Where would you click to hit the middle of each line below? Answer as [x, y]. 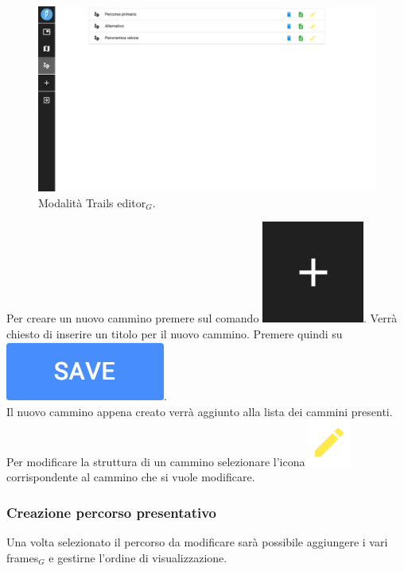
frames [23, 557]
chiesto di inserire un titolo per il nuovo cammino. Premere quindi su [175, 333]
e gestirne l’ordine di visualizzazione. [138, 557]
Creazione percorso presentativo [112, 512]
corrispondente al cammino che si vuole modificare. [131, 477]
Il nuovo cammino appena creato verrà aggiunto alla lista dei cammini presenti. [200, 412]
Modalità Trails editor [92, 202]
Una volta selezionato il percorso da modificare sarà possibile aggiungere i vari [197, 542]
